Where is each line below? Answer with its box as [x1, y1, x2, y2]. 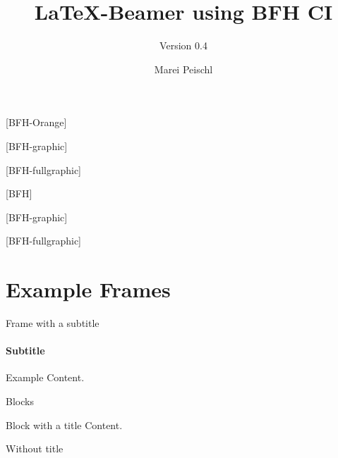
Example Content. [6, 370, 85, 385]
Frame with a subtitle [6, 316, 99, 330]
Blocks [6, 393, 34, 408]
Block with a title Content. [6, 417, 123, 432]
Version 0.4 [159, 38, 207, 53]
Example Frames [6, 275, 171, 304]
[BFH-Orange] [6, 115, 67, 130]
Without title [6, 441, 64, 456]
